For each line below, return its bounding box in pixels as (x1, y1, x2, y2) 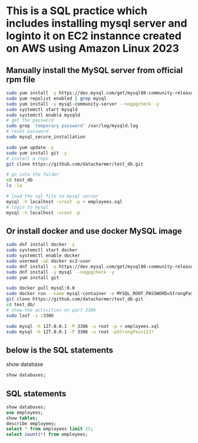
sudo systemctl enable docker (6, 252, 81, 259)
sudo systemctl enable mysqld (6, 112, 81, 118)
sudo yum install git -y (6, 150, 67, 156)
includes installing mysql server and (6, 17, 187, 30)
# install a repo (6, 155, 49, 162)
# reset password (6, 129, 49, 134)
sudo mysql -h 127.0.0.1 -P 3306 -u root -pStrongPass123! (6, 329, 154, 334)
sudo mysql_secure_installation (6, 134, 85, 140)
